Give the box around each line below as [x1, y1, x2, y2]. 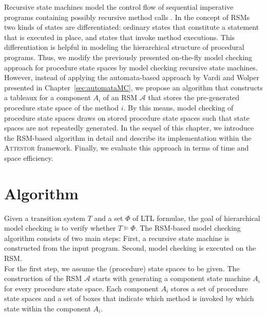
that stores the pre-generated [148, 92, 240, 103]
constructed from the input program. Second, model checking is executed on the [4, 243, 256, 253]
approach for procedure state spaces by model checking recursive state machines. [4, 62, 258, 72]
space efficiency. [4, 152, 53, 163]
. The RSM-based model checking [135, 222, 241, 233]
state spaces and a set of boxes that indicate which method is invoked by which [4, 293, 254, 304]
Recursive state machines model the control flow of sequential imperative [4, 2, 234, 12]
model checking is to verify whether [4, 222, 116, 233]
